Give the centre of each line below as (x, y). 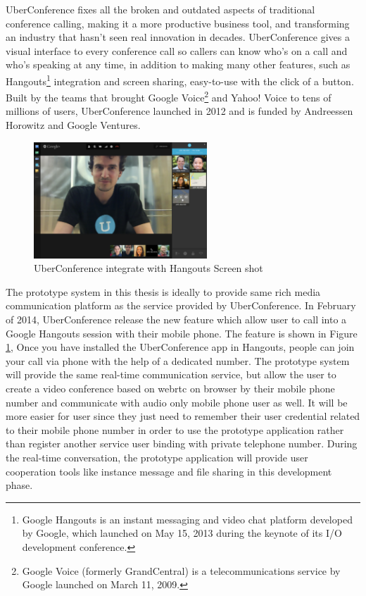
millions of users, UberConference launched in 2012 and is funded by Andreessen (179, 111)
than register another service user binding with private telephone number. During (182, 443)
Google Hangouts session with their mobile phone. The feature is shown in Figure (182, 333)
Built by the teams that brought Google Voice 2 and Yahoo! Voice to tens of (169, 96)
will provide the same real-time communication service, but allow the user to (171, 374)
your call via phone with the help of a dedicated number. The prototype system (178, 360)
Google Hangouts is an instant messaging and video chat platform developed (187, 519)
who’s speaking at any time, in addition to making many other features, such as (178, 64)
